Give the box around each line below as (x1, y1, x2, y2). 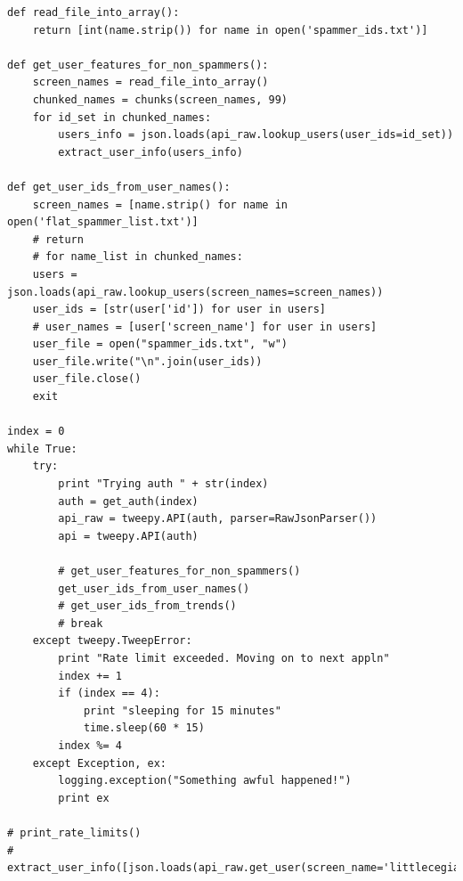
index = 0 (7, 425, 65, 438)
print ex (58, 791, 110, 804)
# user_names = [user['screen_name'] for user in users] (32, 320, 378, 333)
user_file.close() (32, 372, 142, 386)
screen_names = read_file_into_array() (32, 76, 269, 89)
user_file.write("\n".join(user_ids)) (32, 355, 263, 368)
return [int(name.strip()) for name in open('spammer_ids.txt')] (32, 23, 428, 37)
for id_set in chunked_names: (32, 110, 212, 124)
